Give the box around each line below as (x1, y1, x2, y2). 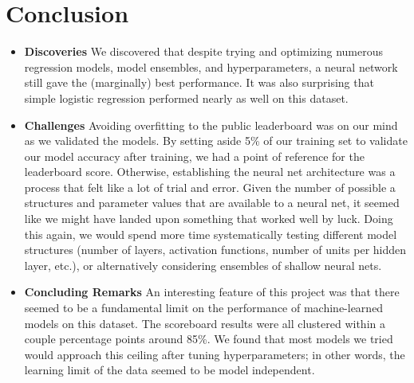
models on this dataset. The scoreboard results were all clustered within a (24, 315, 385, 331)
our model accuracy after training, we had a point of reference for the (24, 147, 365, 164)
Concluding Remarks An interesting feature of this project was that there (24, 283, 400, 300)
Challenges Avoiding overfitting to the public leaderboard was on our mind (24, 116, 398, 133)
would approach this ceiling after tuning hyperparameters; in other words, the (24, 346, 405, 362)
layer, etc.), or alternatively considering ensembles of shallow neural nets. (24, 256, 382, 273)
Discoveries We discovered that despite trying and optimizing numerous (24, 43, 383, 60)
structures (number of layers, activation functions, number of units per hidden (24, 241, 407, 258)
